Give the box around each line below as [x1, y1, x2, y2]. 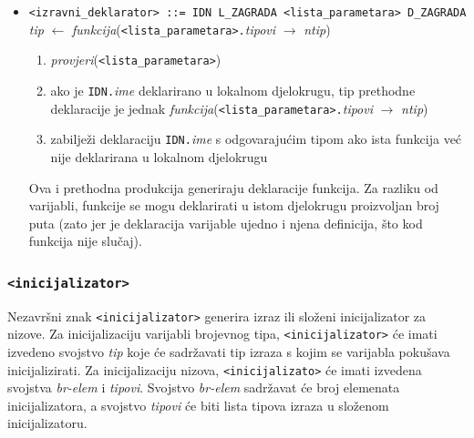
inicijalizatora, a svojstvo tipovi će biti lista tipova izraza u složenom [7, 395, 389, 414]
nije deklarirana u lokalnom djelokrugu [50, 147, 268, 166]
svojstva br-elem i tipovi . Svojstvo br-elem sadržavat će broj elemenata [7, 378, 400, 397]
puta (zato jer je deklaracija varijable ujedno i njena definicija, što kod [28, 213, 423, 232]
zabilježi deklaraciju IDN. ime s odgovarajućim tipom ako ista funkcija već [50, 129, 462, 148]
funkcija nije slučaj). [28, 231, 142, 250]
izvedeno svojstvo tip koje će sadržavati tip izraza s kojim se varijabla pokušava [7, 342, 450, 361]
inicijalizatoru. [7, 413, 88, 433]
